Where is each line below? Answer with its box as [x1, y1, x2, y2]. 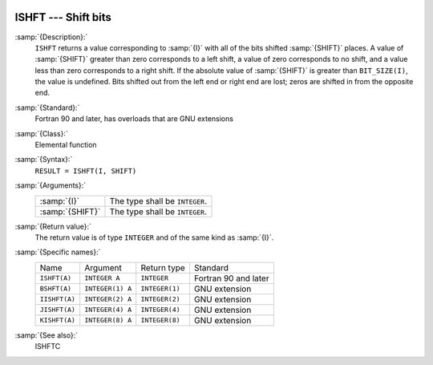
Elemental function [34, 140, 97, 150]
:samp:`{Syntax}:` [14, 155, 73, 164]
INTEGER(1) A [84, 285, 132, 293]
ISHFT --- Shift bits [14, 10, 112, 24]
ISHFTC [34, 342, 61, 351]
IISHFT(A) [39, 295, 76, 304]
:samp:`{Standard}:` [14, 103, 80, 112]
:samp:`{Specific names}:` [14, 247, 101, 257]
